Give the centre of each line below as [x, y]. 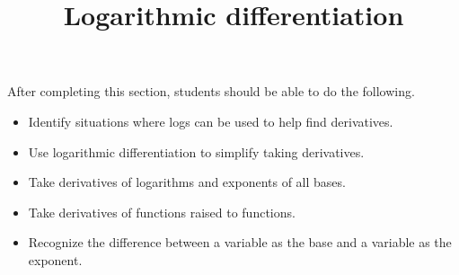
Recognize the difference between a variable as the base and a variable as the [240, 242]
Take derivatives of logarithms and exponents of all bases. [187, 182]
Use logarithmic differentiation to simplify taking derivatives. [196, 151]
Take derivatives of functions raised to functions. [162, 212]
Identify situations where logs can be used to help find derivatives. [211, 121]
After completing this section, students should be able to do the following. [211, 91]
